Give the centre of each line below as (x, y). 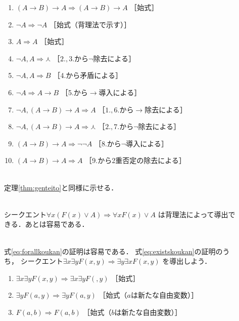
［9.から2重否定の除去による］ (135, 160)
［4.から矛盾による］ (88, 75)
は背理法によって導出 (193, 214)
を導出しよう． (187, 261)
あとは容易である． (57, 224)
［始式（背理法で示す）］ (90, 24)
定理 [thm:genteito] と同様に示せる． (61, 187)
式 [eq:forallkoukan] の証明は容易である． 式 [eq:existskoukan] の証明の (113, 251)
